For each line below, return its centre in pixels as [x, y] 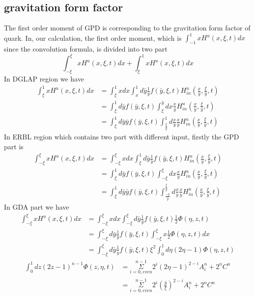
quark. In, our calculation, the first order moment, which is [93, 38]
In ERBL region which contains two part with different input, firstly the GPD [122, 137]
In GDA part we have [37, 206]
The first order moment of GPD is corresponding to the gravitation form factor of [127, 28]
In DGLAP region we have [44, 78]
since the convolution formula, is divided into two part [86, 49]
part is [14, 146]
